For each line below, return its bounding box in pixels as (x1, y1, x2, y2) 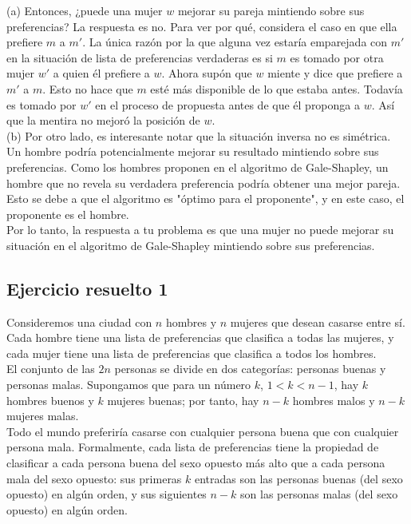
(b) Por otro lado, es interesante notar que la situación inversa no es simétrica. (6, 127, 391, 144)
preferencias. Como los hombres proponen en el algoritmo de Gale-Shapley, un (6, 158, 389, 175)
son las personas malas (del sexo (240, 486, 398, 502)
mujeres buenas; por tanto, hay (107, 391, 259, 408)
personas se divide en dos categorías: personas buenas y (114, 360, 386, 377)
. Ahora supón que (161, 65, 252, 81)
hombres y (165, 313, 217, 330)
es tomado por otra (290, 49, 384, 65)
